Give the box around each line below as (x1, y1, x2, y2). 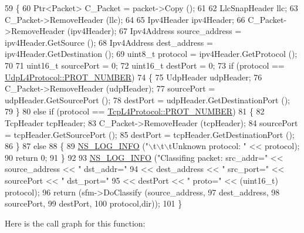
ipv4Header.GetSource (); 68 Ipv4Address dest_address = (5, 36, 213, 48)
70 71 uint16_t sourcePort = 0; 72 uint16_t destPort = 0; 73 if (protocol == (5, 59, 285, 71)
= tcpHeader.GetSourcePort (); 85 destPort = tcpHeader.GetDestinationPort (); (5, 128, 295, 140)
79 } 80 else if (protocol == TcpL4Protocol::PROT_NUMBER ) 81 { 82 (5, 105, 265, 117)
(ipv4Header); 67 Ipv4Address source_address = (67, 25, 242, 37)
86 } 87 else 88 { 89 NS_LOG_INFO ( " (5, 140, 148, 152)
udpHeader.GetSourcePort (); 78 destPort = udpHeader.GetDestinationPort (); (5, 93, 290, 106)
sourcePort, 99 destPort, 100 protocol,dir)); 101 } (5, 197, 183, 210)
